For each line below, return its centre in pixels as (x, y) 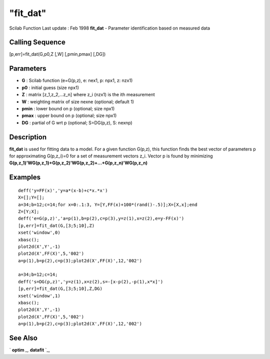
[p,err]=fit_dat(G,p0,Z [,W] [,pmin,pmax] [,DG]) (57, 54)
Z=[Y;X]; (29, 211)
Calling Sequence (37, 42)
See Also (23, 338)
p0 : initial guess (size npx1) (50, 87)
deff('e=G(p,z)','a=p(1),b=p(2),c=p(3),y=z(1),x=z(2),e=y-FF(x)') (101, 219)
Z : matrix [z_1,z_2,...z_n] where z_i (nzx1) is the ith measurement (88, 95)
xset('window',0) (39, 233)
